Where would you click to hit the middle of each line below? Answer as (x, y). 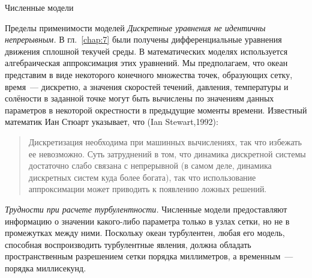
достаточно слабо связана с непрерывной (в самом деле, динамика (150, 165)
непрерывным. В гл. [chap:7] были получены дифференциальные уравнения (143, 39)
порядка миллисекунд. (46, 267)
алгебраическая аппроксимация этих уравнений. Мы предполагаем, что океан (146, 63)
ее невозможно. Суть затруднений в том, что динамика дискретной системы (167, 153)
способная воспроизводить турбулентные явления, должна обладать (128, 244)
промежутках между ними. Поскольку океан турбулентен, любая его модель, (145, 233)
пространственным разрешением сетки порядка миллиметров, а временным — (149, 256)
